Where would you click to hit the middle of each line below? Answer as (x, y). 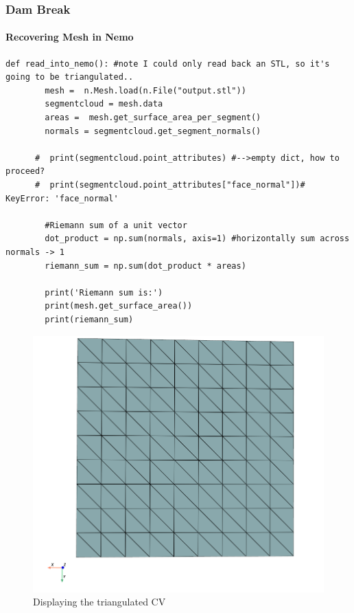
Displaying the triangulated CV (99, 602)
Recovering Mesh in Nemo (70, 37)
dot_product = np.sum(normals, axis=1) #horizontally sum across (197, 239)
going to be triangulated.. (70, 77)
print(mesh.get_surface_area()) (119, 306)
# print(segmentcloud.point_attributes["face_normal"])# (170, 185)
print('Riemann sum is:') (104, 292)
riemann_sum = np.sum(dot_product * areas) (145, 266)
